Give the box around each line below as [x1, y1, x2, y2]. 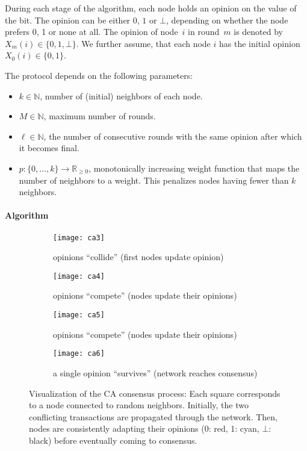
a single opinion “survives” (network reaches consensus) [53, 366, 258, 379]
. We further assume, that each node [76, 37, 211, 49]
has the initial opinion [219, 37, 300, 49]
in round [188, 25, 220, 38]
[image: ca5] [53, 311, 105, 320]
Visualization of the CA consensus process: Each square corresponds [29, 387, 281, 399]
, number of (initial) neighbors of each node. [40, 89, 203, 102]
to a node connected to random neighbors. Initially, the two [29, 399, 249, 411]
